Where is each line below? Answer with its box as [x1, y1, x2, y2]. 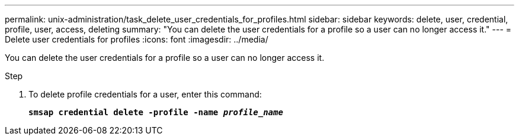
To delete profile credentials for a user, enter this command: [28, 89, 262, 99]
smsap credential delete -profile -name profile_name [28, 108, 283, 117]
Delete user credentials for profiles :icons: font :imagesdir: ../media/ [5, 34, 268, 44]
